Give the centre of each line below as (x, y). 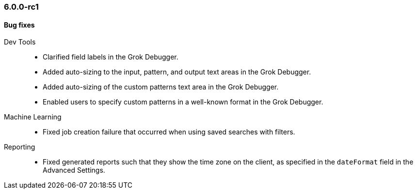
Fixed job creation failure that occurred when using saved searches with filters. (169, 132)
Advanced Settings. (74, 170)
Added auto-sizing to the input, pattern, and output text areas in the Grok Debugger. (177, 72)
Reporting (20, 147)
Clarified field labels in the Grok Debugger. (111, 57)
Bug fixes (19, 25)
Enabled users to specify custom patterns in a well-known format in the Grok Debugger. (183, 102)
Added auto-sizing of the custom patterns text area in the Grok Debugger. (161, 87)
